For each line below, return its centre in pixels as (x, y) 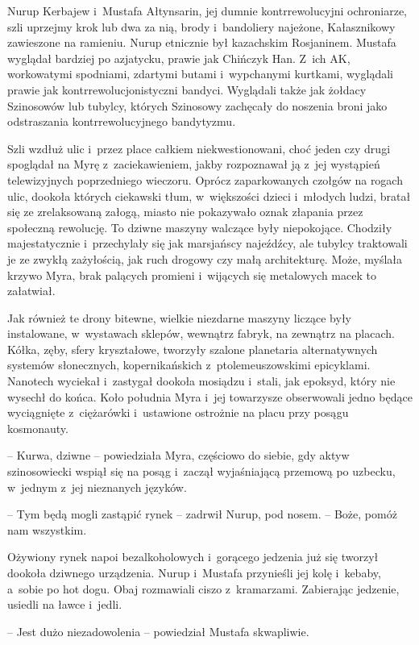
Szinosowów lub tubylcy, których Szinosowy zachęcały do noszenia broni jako (197, 105)
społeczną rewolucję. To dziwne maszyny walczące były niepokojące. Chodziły (200, 227)
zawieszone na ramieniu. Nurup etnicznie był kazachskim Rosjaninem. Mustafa (202, 42)
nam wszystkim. (47, 529)
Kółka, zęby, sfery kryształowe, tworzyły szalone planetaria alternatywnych (193, 349)
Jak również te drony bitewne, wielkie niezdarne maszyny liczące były (179, 317)
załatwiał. (31, 291)
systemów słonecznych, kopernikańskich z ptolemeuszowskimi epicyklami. (189, 365)
